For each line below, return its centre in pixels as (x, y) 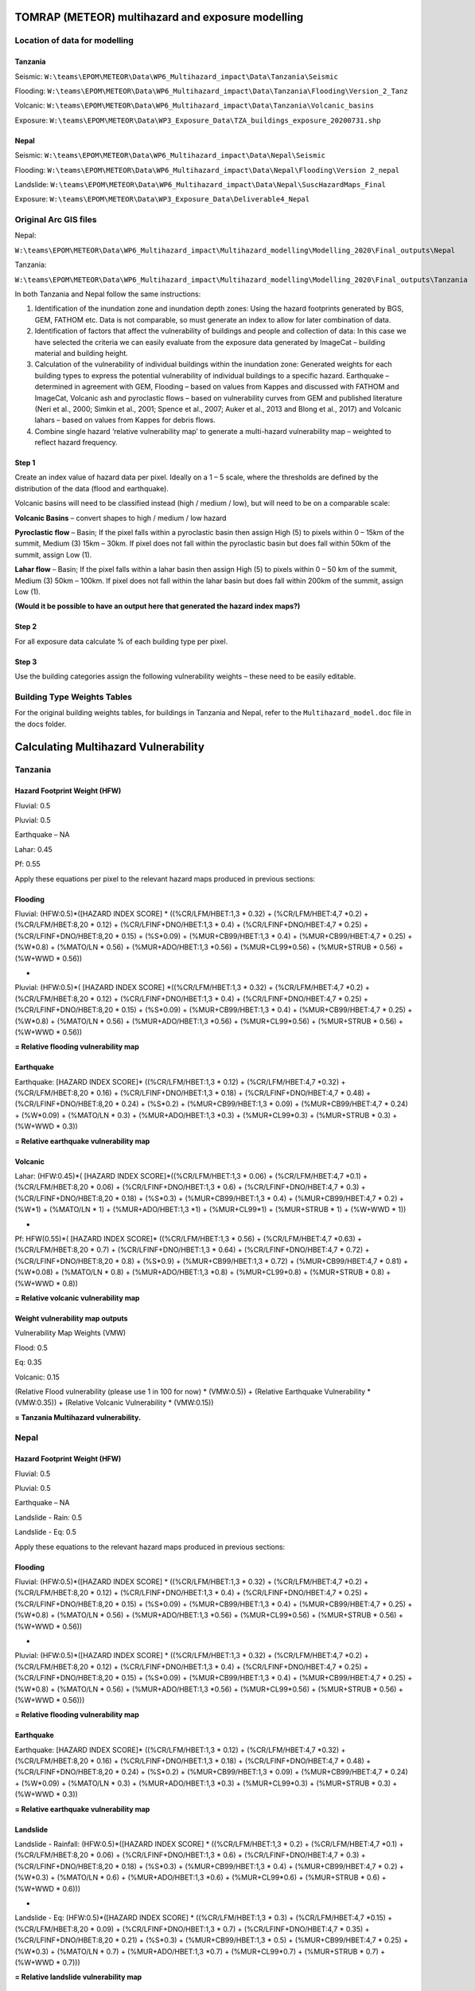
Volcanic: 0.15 (37, 1377)
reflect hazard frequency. (76, 443)
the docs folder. (41, 724)
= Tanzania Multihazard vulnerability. (78, 1417)
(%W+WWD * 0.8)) (47, 1283)
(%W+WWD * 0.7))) (47, 1962)
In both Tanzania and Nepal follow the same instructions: (108, 294)
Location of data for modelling (74, 41)
